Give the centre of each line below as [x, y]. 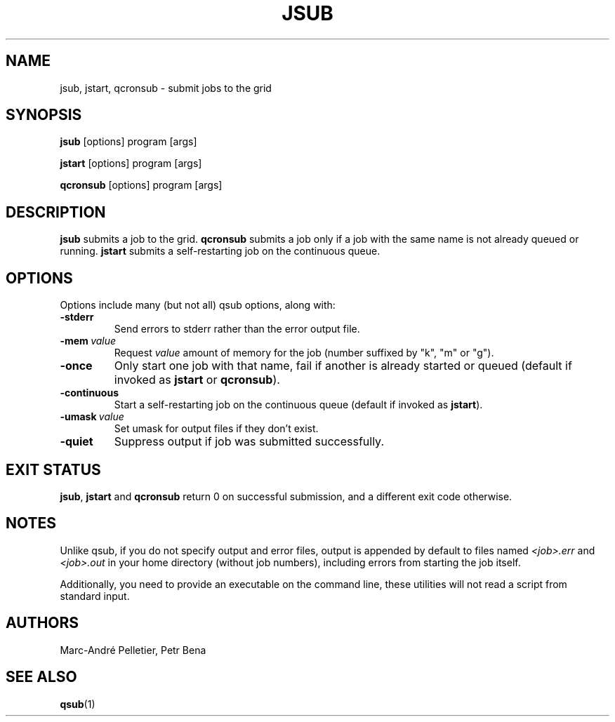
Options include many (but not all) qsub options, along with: [198, 305]
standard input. [95, 596]
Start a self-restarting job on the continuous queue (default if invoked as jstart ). [298, 405]
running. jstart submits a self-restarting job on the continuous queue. [220, 251]
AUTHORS [42, 623]
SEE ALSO [41, 677]
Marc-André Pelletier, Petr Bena [133, 650]
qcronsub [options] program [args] [141, 185]
